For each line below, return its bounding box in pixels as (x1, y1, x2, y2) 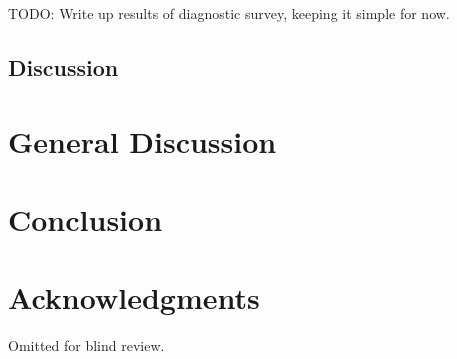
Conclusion (8, 198, 163, 239)
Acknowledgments (8, 277, 260, 318)
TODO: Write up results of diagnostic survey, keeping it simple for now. (8, 3, 450, 23)
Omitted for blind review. (8, 335, 165, 356)
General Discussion (8, 120, 277, 161)
